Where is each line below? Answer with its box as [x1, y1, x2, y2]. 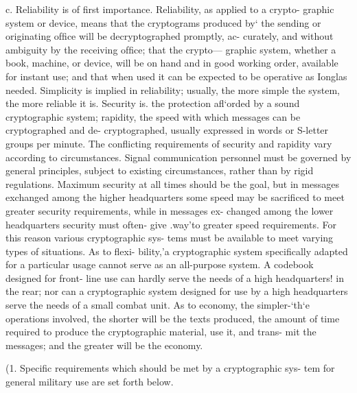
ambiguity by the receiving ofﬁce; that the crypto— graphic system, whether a [5, 42, 336, 56]
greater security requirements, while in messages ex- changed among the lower [5, 203, 334, 217]
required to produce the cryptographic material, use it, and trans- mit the [5, 324, 316, 339]
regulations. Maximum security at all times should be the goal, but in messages [5, 176, 339, 191]
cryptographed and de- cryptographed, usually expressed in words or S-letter [5, 123, 329, 137]
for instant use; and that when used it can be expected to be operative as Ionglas [5, 69, 347, 83]
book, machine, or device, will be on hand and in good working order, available [5, 56, 338, 70]
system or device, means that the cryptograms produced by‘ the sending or [5, 15, 321, 29]
